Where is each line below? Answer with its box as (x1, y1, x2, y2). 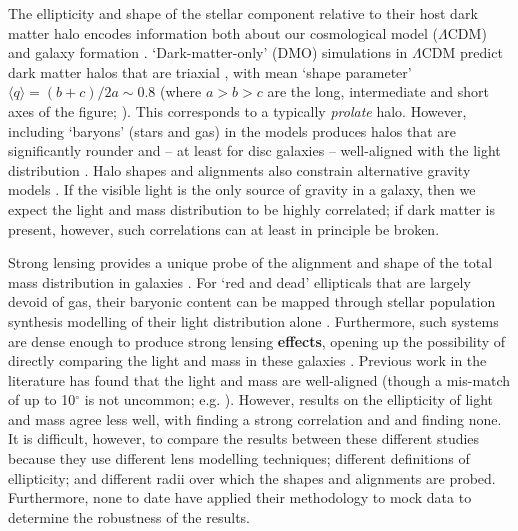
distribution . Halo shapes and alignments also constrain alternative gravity (8, 159, 471, 180)
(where (160, 81, 202, 102)
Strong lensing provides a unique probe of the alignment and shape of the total (8, 252, 493, 273)
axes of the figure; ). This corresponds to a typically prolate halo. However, (8, 100, 467, 121)
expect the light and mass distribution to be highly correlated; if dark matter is (8, 198, 496, 219)
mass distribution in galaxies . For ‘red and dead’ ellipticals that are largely (8, 271, 471, 292)
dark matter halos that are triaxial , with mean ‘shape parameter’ (8, 61, 412, 82)
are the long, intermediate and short (267, 81, 489, 102)
